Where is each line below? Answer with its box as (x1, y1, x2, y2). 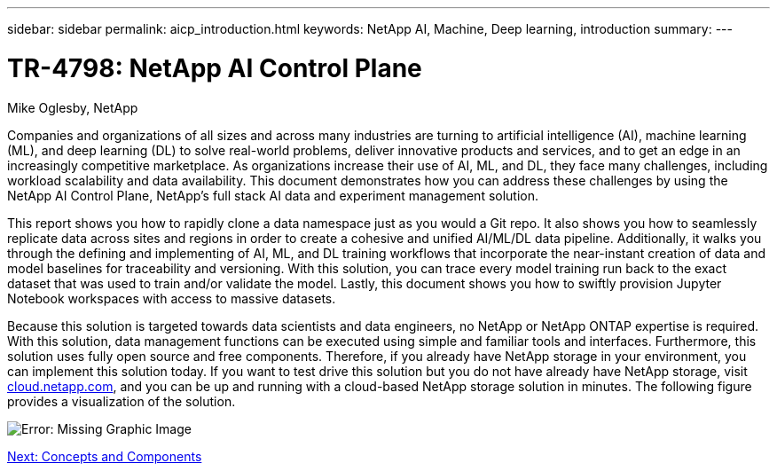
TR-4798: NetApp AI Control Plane (7, 52, 422, 83)
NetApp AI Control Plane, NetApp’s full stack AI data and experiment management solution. (7, 187, 539, 203)
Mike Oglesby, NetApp (7, 99, 138, 115)
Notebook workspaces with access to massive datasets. (7, 290, 336, 306)
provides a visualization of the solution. (7, 393, 236, 409)
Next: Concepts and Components (7, 448, 202, 464)
